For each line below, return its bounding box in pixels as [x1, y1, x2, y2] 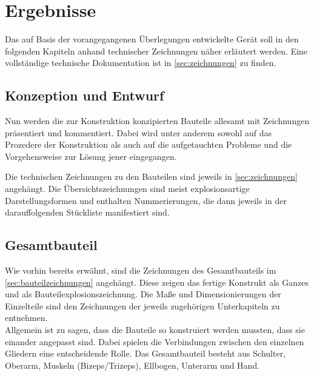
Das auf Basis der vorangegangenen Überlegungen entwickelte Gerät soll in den [5, 33, 299, 45]
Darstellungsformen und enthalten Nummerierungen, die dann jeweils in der [5, 194, 287, 206]
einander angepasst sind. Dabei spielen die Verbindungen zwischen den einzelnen [5, 335, 304, 348]
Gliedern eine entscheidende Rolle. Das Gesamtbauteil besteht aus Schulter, [5, 347, 286, 360]
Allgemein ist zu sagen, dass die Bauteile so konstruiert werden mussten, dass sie [5, 323, 305, 336]
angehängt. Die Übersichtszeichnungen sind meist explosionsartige [5, 182, 250, 195]
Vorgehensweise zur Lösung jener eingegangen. [5, 150, 177, 162]
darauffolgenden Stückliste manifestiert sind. [5, 206, 170, 219]
